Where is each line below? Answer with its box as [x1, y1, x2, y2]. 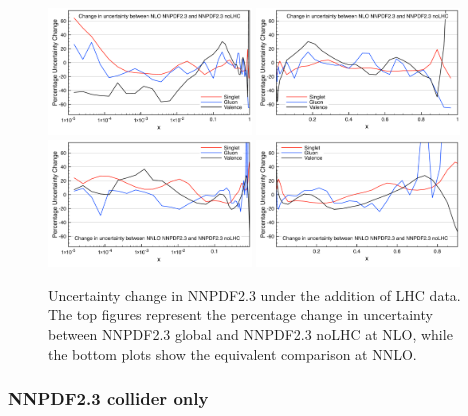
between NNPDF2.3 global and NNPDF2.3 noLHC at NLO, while [48, 324, 453, 344]
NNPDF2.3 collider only [8, 386, 209, 411]
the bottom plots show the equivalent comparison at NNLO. [48, 343, 417, 364]
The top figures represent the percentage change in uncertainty [48, 304, 433, 325]
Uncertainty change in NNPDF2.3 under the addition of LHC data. [48, 284, 461, 305]
